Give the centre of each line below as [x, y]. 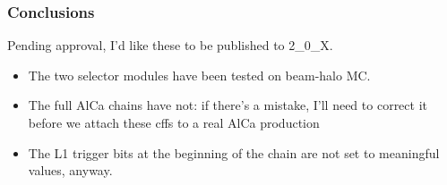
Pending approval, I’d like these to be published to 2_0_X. [170, 45]
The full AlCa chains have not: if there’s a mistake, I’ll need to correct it [228, 105]
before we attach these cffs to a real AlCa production [174, 122]
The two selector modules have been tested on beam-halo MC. [199, 75]
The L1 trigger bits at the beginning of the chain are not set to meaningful [234, 152]
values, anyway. [70, 170]
